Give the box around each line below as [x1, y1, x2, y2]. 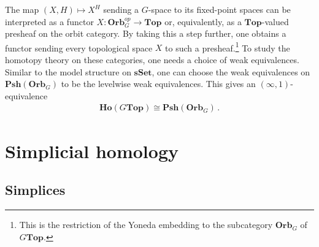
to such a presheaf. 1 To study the [165, 39, 290, 54]
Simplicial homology [5, 138, 179, 163]
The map [5, 3, 39, 15]
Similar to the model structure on [5, 65, 131, 78]
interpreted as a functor [5, 15, 94, 28]
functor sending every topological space [5, 41, 153, 54]
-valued [261, 15, 289, 28]
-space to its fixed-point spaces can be [148, 3, 291, 15]
